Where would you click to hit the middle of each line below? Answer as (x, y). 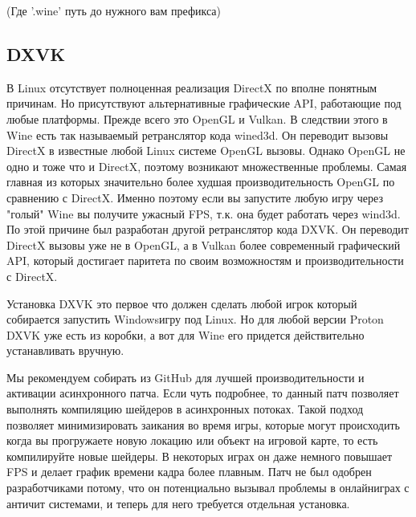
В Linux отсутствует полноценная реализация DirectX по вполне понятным (192, 87)
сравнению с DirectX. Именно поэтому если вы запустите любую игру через (195, 197)
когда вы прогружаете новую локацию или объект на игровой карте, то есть (192, 440)
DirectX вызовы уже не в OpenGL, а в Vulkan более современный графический (204, 244)
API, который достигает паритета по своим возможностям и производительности (205, 261)
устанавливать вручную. (65, 350)
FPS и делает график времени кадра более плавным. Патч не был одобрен (189, 472)
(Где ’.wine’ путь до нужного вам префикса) (114, 10)
